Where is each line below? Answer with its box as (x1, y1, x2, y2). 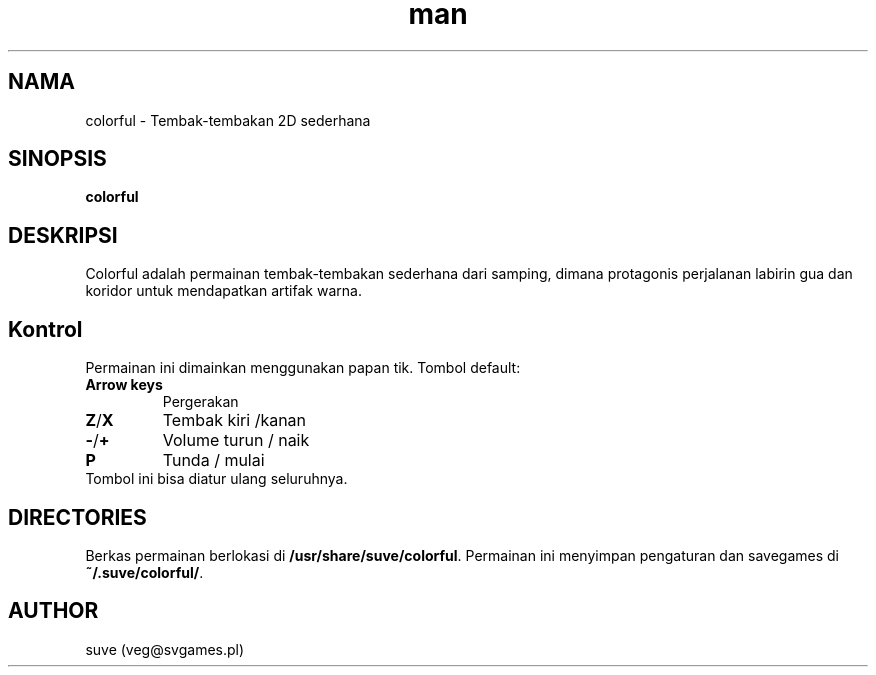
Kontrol (8, 316, 83, 342)
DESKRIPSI (8, 222, 118, 248)
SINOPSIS (8, 146, 107, 172)
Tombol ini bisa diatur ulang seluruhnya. (85, 470, 348, 488)
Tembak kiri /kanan (162, 410, 307, 431)
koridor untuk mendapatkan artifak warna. (85, 282, 362, 300)
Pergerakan (162, 393, 239, 411)
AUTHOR (8, 598, 99, 624)
